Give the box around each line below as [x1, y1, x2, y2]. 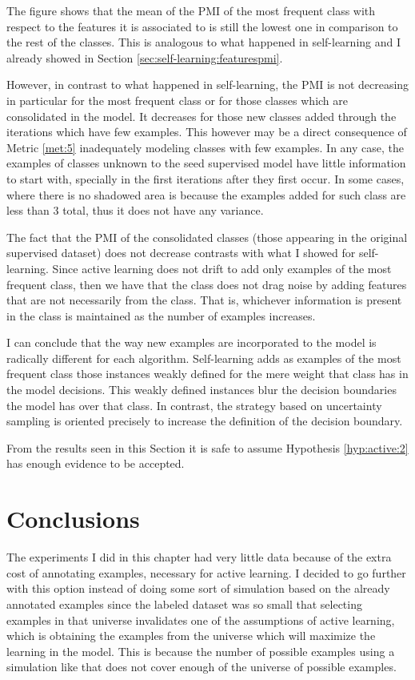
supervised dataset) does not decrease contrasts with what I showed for [6, 244, 356, 261]
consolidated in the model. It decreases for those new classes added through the [6, 107, 397, 124]
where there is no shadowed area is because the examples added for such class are [6, 186, 406, 203]
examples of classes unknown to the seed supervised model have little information [6, 155, 406, 171]
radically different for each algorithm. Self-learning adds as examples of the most [6, 349, 401, 366]
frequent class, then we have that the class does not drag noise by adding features [6, 276, 407, 292]
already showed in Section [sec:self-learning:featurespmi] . [6, 49, 283, 66]
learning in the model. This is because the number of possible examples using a [6, 642, 395, 659]
